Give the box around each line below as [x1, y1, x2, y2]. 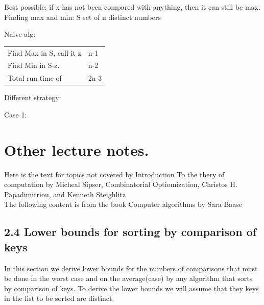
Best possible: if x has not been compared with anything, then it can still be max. [4, 2, 260, 12]
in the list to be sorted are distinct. [4, 293, 114, 303]
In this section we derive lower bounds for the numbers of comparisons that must [4, 263, 258, 273]
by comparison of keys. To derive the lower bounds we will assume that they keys [4, 283, 259, 293]
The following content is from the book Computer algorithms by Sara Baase [4, 199, 243, 209]
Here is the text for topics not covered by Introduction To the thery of [4, 169, 225, 179]
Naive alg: [4, 29, 36, 39]
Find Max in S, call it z [8, 47, 81, 58]
